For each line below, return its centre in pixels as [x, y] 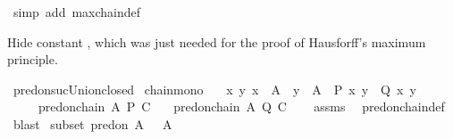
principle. [33, 59]
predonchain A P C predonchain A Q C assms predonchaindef [241, 106]
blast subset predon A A [92, 123]
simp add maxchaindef [77, 12]
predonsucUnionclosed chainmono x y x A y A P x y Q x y [214, 89]
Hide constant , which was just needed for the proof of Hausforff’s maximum [217, 41]
